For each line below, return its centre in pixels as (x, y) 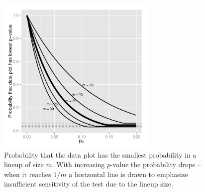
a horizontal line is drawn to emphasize (129, 174)
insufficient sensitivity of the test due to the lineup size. (89, 184)
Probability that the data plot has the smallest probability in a (100, 154)
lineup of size (24, 164)
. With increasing (78, 164)
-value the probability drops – (156, 164)
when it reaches (28, 174)
